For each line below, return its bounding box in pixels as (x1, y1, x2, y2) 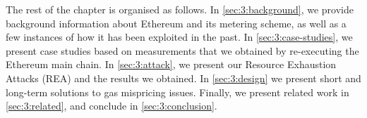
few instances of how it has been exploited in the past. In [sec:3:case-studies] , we (6, 29, 353, 44)
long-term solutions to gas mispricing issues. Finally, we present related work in (6, 84, 349, 99)
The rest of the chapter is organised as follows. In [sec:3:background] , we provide (6, 2, 354, 16)
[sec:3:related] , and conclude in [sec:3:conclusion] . (6, 98, 217, 113)
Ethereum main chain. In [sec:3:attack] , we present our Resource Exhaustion (6, 57, 337, 72)
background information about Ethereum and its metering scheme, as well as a (6, 15, 347, 30)
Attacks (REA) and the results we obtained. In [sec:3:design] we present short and (6, 70, 361, 85)
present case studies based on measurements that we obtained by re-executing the (6, 43, 359, 58)
